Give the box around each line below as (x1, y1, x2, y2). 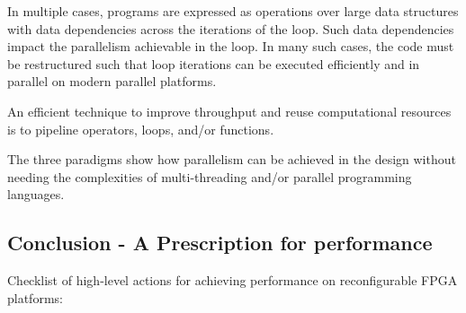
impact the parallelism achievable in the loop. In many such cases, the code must (7, 37, 454, 56)
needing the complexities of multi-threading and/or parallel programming (7, 167, 412, 186)
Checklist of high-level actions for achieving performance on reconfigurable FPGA (7, 271, 458, 290)
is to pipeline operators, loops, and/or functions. (7, 119, 274, 138)
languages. (7, 185, 65, 204)
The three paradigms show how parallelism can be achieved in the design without (7, 150, 456, 169)
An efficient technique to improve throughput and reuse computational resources (7, 101, 452, 120)
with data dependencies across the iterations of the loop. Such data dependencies (7, 19, 454, 38)
